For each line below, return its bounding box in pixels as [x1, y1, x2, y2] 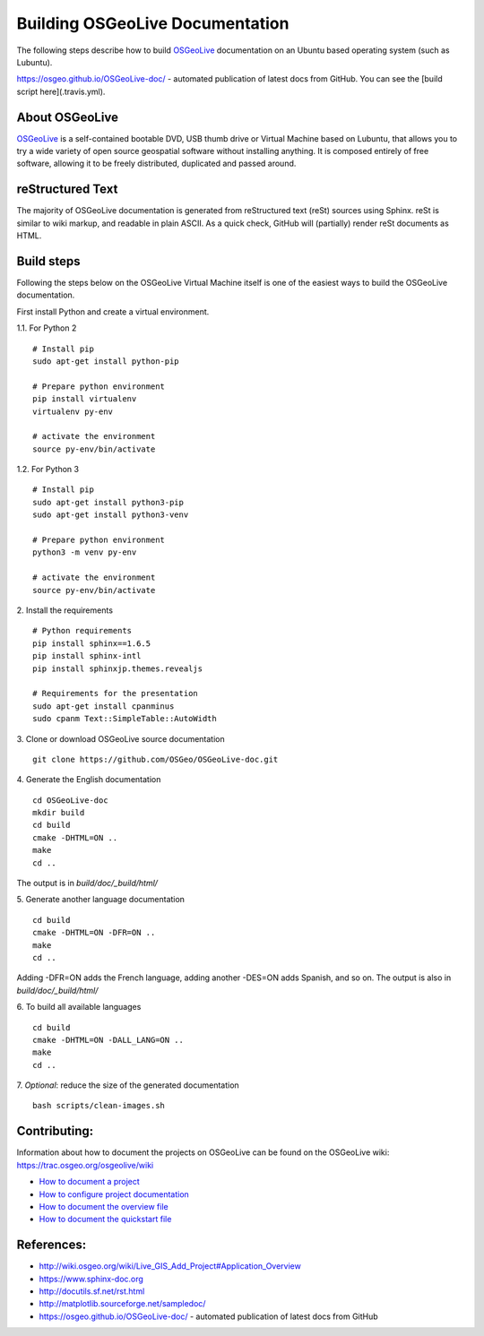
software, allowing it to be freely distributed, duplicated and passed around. [16, 158, 297, 169]
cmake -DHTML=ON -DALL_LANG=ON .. [32, 1035, 184, 1045]
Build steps [16, 254, 81, 269]
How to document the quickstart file [39, 1214, 172, 1225]
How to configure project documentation [39, 1188, 190, 1200]
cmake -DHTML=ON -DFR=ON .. [32, 927, 156, 938]
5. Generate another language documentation [16, 894, 186, 905]
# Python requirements [32, 625, 133, 636]
